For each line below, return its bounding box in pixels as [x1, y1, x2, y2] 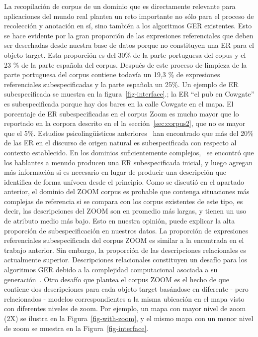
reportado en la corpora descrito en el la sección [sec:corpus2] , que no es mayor [4, 118, 246, 128]
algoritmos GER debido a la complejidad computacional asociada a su [4, 264, 218, 275]
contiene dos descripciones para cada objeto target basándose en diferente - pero [4, 284, 249, 294]
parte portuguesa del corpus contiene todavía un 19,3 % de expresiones [4, 69, 220, 80]
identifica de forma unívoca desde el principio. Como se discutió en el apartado [4, 176, 244, 187]
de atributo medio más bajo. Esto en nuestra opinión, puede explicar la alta [4, 216, 235, 226]
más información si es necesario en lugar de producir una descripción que [4, 167, 227, 177]
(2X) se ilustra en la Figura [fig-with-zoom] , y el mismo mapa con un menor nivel [4, 313, 254, 323]
